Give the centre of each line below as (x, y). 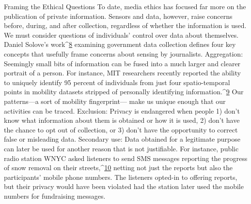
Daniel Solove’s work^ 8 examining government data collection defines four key (120, 44)
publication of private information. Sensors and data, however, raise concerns (118, 16)
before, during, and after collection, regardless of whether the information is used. (125, 25)
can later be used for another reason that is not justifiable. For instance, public (121, 148)
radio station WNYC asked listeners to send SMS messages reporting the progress (126, 158)
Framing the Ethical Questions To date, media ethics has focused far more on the (125, 6)
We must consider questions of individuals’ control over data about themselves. (121, 35)
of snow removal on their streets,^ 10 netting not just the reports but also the (118, 168)
